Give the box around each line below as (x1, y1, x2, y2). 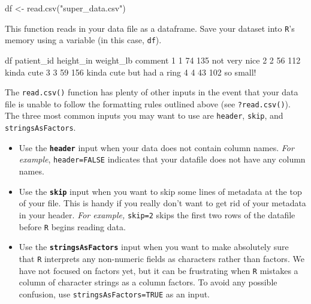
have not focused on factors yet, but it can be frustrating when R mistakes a (19, 264, 298, 276)
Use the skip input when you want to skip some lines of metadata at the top (19, 185, 302, 197)
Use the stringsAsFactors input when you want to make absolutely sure (19, 240, 289, 253)
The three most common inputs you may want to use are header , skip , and (5, 109, 283, 122)
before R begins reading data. (19, 220, 126, 233)
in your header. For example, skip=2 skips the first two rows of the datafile (19, 208, 295, 221)
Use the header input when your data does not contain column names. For (19, 141, 294, 153)
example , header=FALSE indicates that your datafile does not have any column (19, 153, 306, 165)
